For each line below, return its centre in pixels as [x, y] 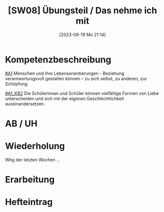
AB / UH [21, 123]
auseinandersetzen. [25, 104]
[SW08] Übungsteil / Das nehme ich [82, 11]
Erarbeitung [30, 180]
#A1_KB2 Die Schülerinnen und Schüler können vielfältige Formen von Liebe [82, 93]
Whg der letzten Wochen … [33, 159]
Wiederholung [35, 146]
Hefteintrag [29, 202]
